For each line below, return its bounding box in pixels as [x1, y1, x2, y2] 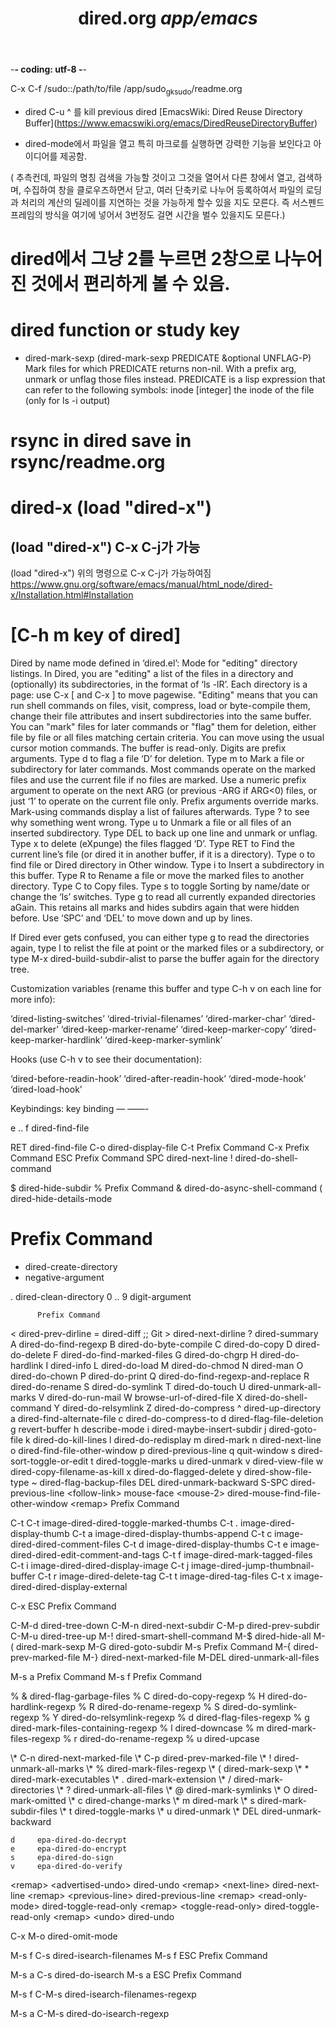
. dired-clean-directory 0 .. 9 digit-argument [10, 1291, 192, 1303]
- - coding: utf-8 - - [10, 63, 87, 76]
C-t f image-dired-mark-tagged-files [161, 1549, 313, 1561]
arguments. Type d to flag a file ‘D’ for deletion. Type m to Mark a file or [10, 753, 305, 765]
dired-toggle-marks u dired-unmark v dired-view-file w [95, 1455, 324, 1467]
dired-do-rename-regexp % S [96, 1701, 220, 1713]
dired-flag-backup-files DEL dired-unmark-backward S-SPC [39, 1477, 289, 1489]
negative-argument [24, 1272, 105, 1284]
